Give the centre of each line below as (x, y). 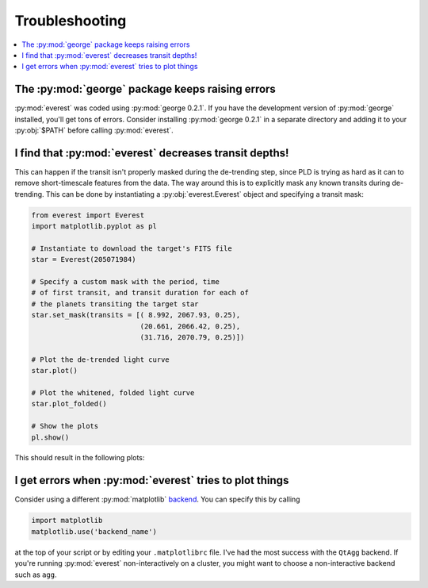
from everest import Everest (88, 215)
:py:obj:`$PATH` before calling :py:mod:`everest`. (94, 130)
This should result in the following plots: (80, 458)
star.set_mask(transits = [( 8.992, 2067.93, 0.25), (136, 315)
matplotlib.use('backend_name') (94, 531)
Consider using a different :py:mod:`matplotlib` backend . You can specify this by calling (157, 499)
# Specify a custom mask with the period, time (125, 282)
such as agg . (36, 575)
